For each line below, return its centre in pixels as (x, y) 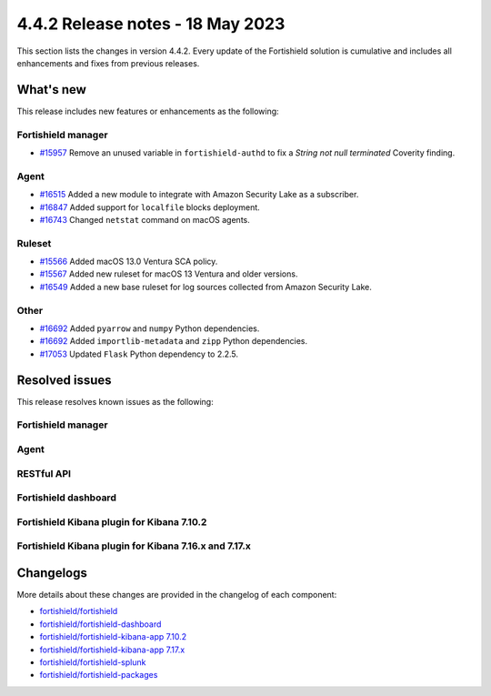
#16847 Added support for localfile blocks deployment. (150, 207)
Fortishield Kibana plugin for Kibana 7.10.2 (112, 521)
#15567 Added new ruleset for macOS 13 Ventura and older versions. (169, 274)
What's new (51, 90)
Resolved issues (65, 380)
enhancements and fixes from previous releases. (108, 63)
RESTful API (44, 473)
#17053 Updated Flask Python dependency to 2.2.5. (139, 354)
